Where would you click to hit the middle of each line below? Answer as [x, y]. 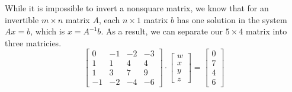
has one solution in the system [232, 19]
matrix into [266, 31]
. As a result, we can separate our [162, 31]
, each [109, 19]
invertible [22, 19]
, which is [48, 31]
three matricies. [33, 42]
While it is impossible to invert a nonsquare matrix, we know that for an [137, 8]
